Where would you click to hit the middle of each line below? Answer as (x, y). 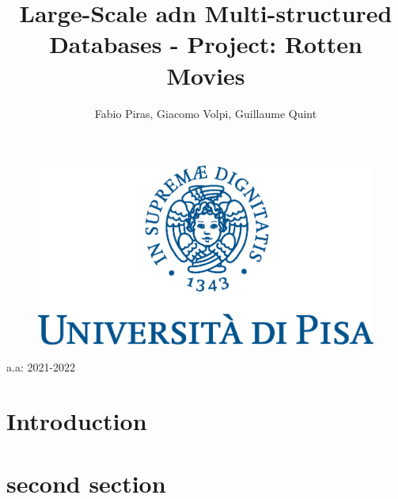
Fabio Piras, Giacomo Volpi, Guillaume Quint (206, 113)
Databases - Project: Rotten (206, 44)
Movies (206, 75)
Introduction (77, 421)
